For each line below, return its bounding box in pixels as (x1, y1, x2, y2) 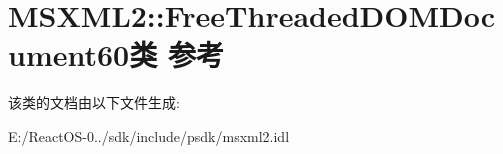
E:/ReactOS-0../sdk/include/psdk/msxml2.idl (8, 125, 290, 146)
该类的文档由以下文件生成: (8, 92, 180, 113)
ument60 (8, 34, 130, 75)
